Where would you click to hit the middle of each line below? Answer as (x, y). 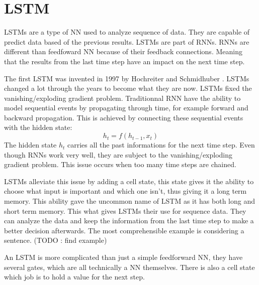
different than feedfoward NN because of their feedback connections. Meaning (123, 51)
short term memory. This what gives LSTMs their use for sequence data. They (125, 210)
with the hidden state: (38, 127)
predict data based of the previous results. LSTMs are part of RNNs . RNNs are (127, 41)
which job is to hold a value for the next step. (74, 277)
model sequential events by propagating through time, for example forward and (126, 108)
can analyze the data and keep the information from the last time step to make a (129, 221)
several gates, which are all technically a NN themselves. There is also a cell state (129, 267)
